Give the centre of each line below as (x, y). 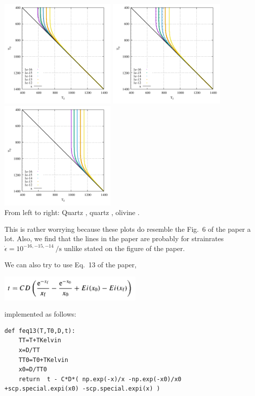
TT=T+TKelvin (40, 341)
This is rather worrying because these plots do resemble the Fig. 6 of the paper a (128, 229)
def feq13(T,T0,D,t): (40, 331)
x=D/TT (29, 350)
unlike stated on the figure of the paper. (124, 248)
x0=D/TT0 (33, 370)
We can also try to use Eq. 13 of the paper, (71, 265)
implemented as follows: (41, 314)
